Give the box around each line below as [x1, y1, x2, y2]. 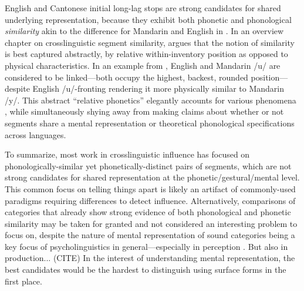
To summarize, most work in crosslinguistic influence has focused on [5, 148, 250, 160]
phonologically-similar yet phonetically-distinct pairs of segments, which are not [5, 159, 292, 172]
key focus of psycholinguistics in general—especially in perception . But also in [5, 240, 288, 252]
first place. [5, 275, 42, 287]
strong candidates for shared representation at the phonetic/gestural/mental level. [5, 171, 300, 183]
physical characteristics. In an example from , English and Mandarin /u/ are [5, 59, 281, 71]
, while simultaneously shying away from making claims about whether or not [5, 105, 284, 118]
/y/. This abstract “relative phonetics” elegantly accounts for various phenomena [5, 93, 296, 106]
